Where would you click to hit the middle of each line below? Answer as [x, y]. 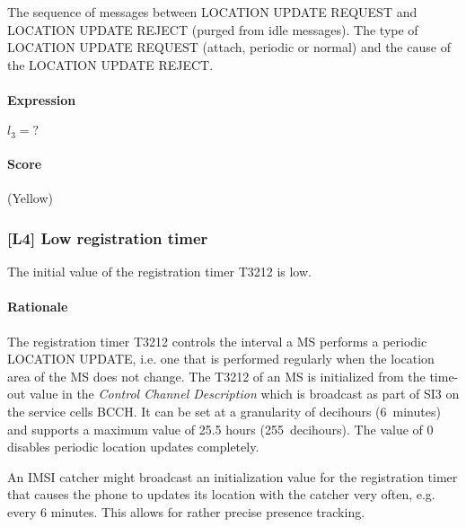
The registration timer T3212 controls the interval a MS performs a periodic [217, 341]
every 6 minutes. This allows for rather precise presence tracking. [186, 511]
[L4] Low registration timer [108, 237]
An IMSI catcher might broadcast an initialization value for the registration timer [233, 476]
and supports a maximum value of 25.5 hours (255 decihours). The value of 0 [220, 429]
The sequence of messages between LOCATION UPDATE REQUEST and [212, 12]
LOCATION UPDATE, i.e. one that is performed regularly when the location [221, 359]
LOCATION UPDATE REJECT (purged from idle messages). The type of [213, 29]
